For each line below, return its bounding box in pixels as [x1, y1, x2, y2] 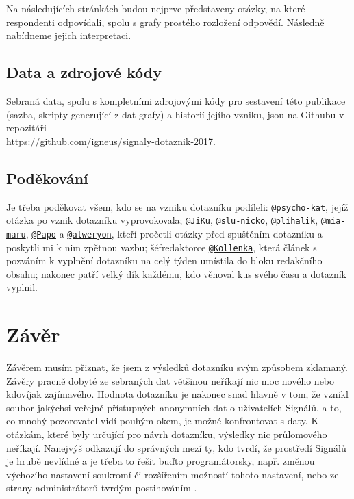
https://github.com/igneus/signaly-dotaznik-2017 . [6, 133, 216, 148]
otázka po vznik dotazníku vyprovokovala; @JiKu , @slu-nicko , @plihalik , [6, 213, 318, 227]
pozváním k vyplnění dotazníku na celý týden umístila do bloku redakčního [6, 253, 323, 268]
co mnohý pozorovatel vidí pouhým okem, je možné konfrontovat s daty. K [6, 413, 319, 428]
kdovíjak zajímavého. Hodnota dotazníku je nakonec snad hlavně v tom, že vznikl [6, 387, 349, 401]
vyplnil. [6, 280, 38, 294]
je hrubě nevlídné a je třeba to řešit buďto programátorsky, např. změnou [6, 454, 315, 468]
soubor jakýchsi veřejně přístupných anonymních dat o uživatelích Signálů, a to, [6, 400, 342, 414]
